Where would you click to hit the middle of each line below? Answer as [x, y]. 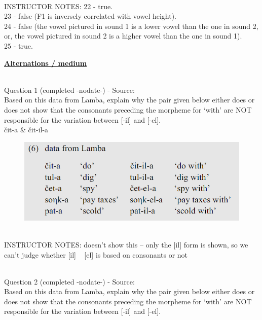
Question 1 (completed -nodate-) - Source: [69, 90]
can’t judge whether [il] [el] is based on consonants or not [96, 254]
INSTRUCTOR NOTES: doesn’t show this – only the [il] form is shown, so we [126, 244]
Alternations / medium [46, 63]
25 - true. [18, 45]
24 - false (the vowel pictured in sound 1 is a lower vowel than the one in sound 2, [131, 26]
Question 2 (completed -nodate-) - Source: [69, 281]
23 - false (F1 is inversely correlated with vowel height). [90, 16]
